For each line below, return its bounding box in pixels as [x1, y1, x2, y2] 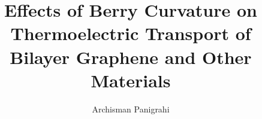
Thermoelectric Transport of [10, 21, 251, 45]
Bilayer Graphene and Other [10, 44, 252, 69]
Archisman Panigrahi [92, 102, 170, 115]
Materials [91, 68, 171, 92]
